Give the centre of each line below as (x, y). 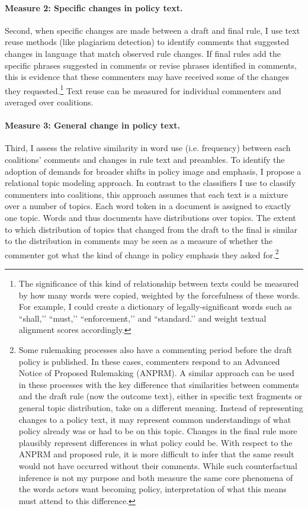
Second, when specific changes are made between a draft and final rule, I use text (153, 30)
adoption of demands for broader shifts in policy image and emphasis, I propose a (153, 171)
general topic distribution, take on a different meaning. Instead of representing (161, 407)
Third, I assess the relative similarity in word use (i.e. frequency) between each (148, 148)
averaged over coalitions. (49, 102)
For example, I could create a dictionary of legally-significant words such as (155, 307)
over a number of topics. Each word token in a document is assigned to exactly (148, 206)
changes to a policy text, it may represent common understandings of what (155, 419)
